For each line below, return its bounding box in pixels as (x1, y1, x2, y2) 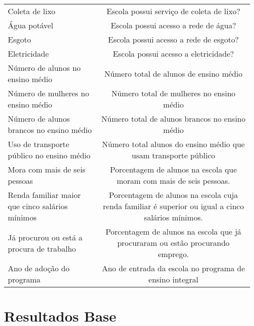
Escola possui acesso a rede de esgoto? (108, 34, 239, 45)
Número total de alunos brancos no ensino (101, 113, 246, 124)
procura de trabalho (8, 242, 76, 254)
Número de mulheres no (8, 87, 89, 99)
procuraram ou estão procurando (117, 237, 230, 248)
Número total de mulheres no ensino (111, 87, 235, 99)
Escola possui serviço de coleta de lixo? (106, 5, 240, 17)
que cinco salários (8, 200, 68, 212)
